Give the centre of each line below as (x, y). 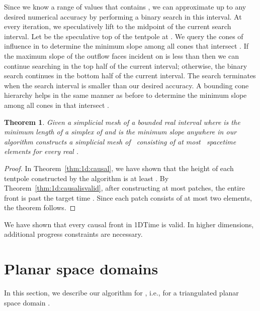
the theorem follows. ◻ (40, 207)
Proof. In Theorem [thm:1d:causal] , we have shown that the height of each (119, 168)
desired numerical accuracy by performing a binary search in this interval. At (123, 16)
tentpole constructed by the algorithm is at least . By (86, 178)
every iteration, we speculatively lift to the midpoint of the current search (118, 26)
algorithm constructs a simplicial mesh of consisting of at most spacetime (120, 141)
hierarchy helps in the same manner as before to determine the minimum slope (125, 95)
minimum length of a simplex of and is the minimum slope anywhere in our (120, 132)
